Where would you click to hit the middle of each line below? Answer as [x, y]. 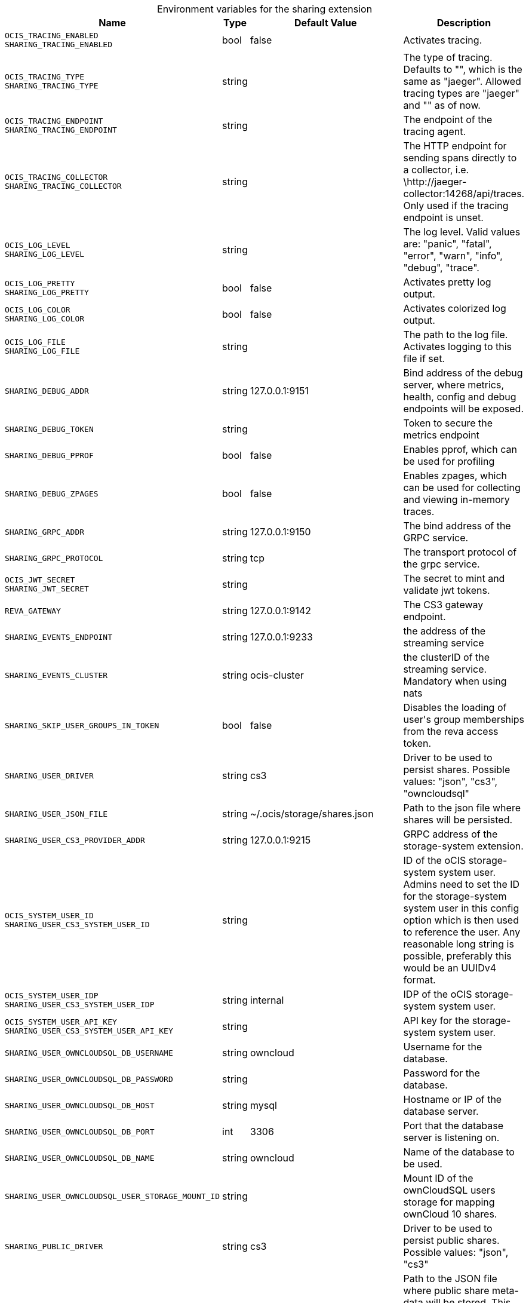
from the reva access [451, 731]
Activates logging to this [458, 347]
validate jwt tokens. [447, 590]
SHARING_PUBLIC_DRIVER [54, 1246]
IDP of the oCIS [438, 994]
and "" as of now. [442, 105]
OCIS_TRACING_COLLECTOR [56, 177]
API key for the [436, 1020]
